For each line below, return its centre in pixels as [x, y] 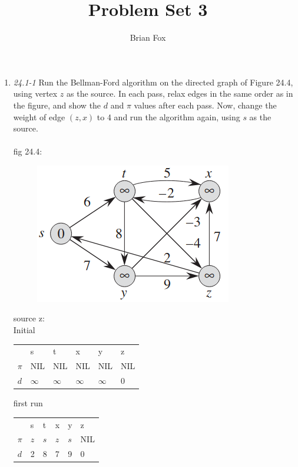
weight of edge [39, 116]
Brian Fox [148, 37]
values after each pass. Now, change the [205, 105]
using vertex [35, 93]
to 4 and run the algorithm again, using [168, 116]
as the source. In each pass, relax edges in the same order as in [180, 93]
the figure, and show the [57, 105]
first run [28, 403]
